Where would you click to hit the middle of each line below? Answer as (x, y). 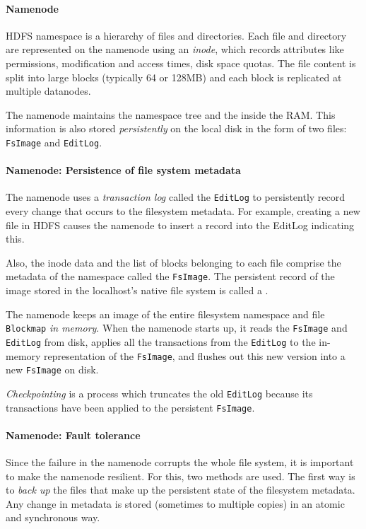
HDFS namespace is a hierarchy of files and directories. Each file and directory (176, 35)
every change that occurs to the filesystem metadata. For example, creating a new (183, 211)
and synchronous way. (53, 517)
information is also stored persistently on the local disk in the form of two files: (176, 128)
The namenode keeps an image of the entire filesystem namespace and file (165, 314)
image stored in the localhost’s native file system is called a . (137, 290)
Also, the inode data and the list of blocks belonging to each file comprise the (173, 262)
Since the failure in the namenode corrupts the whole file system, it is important (180, 462)
